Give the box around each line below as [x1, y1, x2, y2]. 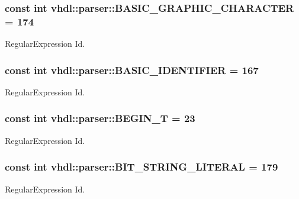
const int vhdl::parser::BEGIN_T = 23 [5, 111, 195, 126]
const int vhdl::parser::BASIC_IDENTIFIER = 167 [5, 62, 259, 77]
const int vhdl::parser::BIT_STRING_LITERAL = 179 [5, 159, 278, 174]
